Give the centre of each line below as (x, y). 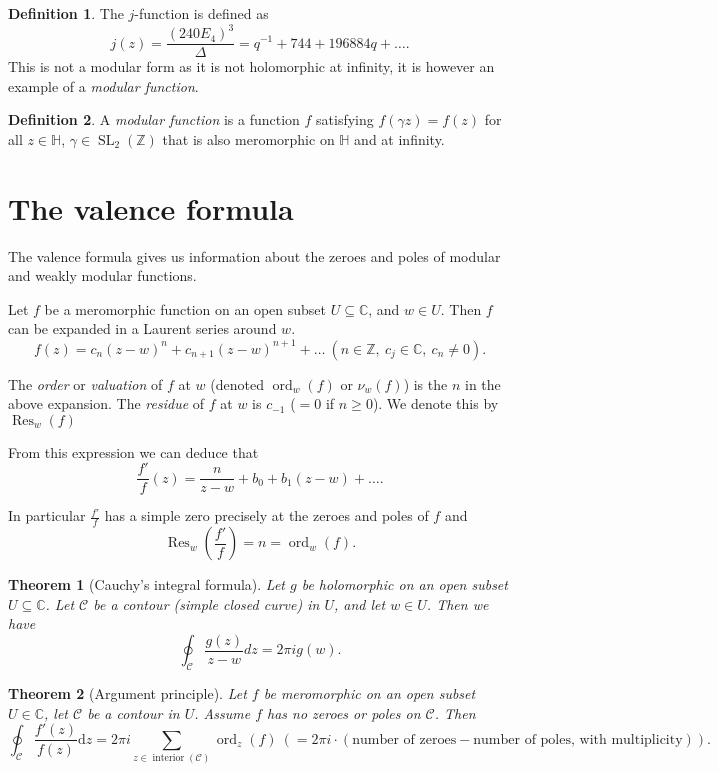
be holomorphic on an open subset (404, 584)
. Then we (457, 603)
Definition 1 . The (66, 13)
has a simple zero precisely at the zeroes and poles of (266, 515)
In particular (47, 515)
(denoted (237, 383)
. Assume (222, 712)
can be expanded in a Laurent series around (142, 328)
